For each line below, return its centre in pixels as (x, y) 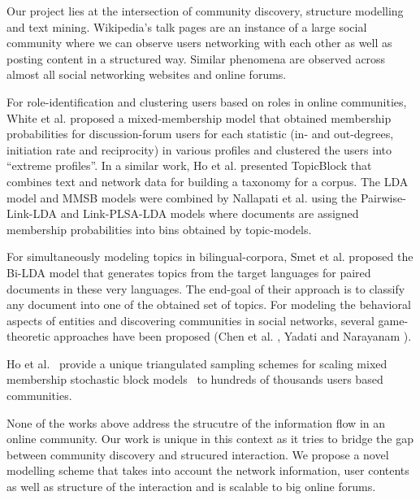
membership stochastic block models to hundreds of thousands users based (195, 379)
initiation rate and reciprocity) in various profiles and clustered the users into (199, 149)
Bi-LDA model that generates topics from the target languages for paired (189, 272)
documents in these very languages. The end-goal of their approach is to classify (206, 288)
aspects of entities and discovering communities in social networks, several (191, 320)
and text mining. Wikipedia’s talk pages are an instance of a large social (187, 26)
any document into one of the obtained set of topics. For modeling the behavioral (209, 304)
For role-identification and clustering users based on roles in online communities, (207, 101)
